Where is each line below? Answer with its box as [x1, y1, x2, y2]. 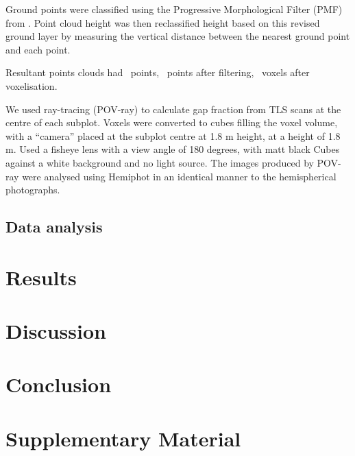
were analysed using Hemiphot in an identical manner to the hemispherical [22, 169, 336, 183]
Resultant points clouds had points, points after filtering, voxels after [5, 65, 310, 80]
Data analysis [5, 216, 103, 237]
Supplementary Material [5, 424, 241, 452]
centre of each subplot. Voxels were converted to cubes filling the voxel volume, [5, 115, 338, 130]
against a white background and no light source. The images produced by [5, 155, 314, 169]
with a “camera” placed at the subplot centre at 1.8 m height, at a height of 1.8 [5, 128, 341, 143]
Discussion [5, 317, 106, 345]
